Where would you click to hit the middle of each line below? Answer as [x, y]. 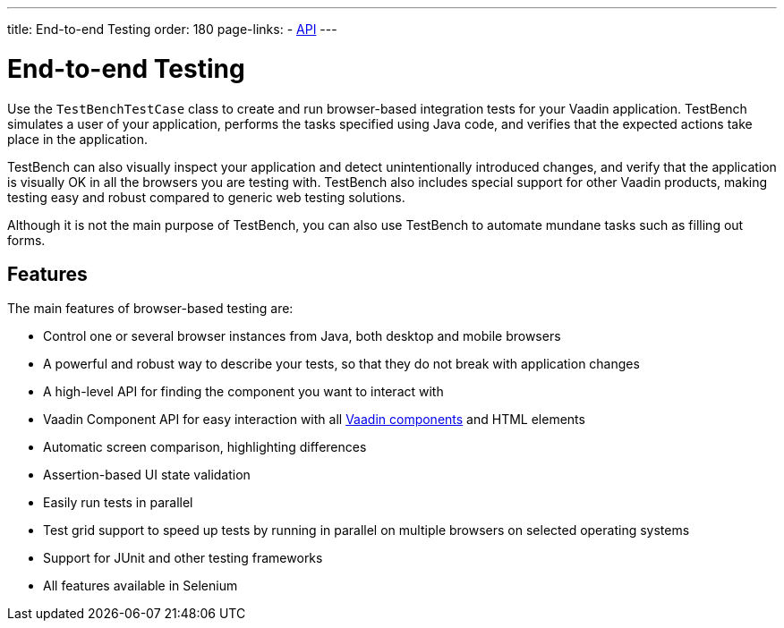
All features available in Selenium [141, 586]
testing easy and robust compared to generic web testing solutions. [206, 197]
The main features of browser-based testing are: [150, 309]
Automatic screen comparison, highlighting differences [205, 447]
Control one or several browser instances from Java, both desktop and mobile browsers [302, 336]
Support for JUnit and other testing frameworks [183, 558]
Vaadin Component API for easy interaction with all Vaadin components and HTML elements [314, 420]
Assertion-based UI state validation [147, 475]
